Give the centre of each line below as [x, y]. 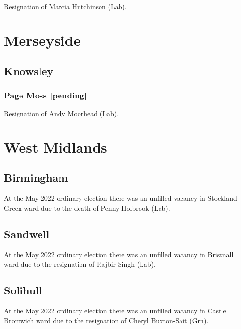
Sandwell [27, 234]
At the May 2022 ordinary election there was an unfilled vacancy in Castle [115, 310]
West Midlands [56, 146]
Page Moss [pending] [46, 95]
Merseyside [42, 40]
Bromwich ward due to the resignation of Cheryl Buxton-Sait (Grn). [106, 320]
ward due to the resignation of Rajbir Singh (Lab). [80, 264]
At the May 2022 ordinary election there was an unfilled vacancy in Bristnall [119, 254]
